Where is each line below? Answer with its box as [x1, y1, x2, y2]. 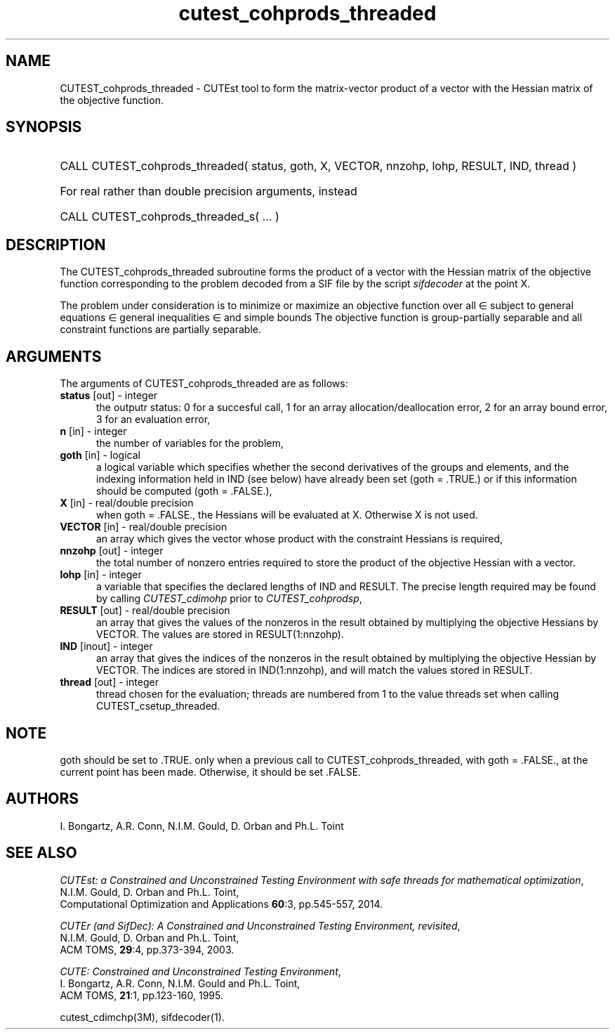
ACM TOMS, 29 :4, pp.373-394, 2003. [60, 943, 234, 956]
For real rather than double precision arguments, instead [60, 184, 357, 199]
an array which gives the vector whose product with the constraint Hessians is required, [96, 533, 503, 545]
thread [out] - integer [60, 676, 159, 689]
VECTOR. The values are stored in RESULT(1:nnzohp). [96, 628, 344, 641]
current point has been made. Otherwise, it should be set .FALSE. [60, 765, 362, 778]
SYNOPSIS [6, 118, 82, 136]
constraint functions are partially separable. [60, 323, 261, 336]
